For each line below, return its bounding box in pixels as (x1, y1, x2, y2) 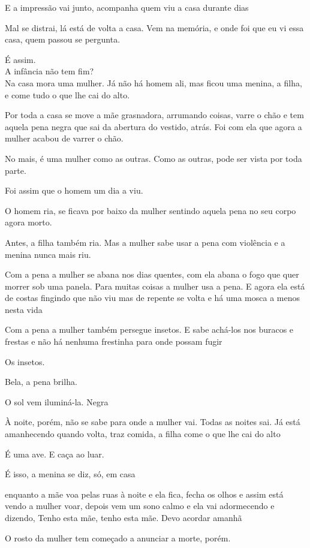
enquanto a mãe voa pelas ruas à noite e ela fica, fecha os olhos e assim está (5, 487, 284, 500)
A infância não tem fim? (5, 65, 94, 77)
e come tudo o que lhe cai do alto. (5, 88, 130, 101)
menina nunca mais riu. (5, 248, 91, 260)
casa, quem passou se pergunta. (5, 33, 121, 46)
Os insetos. (5, 355, 45, 368)
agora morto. (5, 216, 52, 228)
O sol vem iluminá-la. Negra (5, 395, 109, 408)
